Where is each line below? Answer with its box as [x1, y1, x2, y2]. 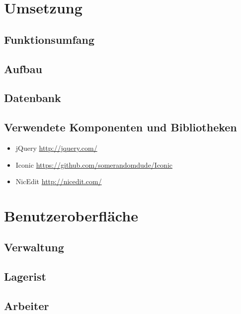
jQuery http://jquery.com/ [15, 142, 97, 153]
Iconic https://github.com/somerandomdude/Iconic [15, 159, 173, 170]
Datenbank [4, 90, 61, 105]
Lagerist [4, 269, 46, 284]
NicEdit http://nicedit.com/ [15, 176, 102, 187]
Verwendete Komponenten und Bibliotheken [4, 119, 237, 135]
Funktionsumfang [4, 31, 95, 47]
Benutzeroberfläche [4, 205, 138, 225]
